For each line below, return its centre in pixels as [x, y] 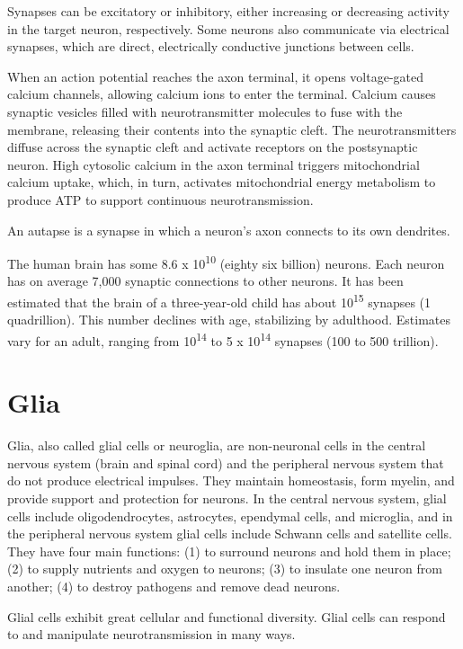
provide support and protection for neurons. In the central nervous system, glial [227, 498]
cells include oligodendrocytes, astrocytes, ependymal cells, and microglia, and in [230, 516]
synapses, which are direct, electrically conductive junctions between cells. [211, 46]
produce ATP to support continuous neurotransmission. [160, 199]
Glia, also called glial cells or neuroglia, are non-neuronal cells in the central [217, 445]
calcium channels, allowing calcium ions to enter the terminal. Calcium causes [222, 94]
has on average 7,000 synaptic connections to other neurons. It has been [205, 281]
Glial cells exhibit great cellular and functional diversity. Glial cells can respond [227, 616]
